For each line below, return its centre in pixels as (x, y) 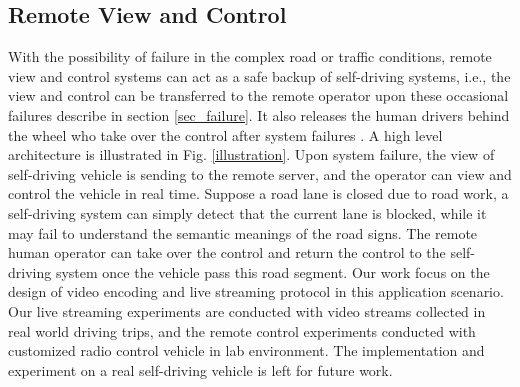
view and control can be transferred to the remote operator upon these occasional (258, 95)
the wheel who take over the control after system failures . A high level (225, 134)
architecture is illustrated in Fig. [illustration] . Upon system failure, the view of (251, 154)
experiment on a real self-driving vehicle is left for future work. (200, 369)
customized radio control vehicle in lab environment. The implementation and (246, 350)
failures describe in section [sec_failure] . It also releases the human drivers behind (259, 114)
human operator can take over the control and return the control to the (227, 252)
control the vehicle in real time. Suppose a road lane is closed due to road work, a (258, 193)
